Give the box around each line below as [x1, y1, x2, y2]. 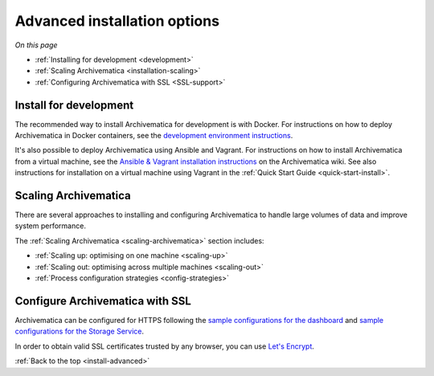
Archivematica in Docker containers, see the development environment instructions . [14, 131, 293, 141]
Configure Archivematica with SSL [14, 294, 192, 308]
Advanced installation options [14, 12, 220, 30]
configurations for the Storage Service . [14, 326, 145, 337]
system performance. [14, 221, 86, 231]
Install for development [14, 98, 134, 112]
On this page [14, 40, 58, 50]
